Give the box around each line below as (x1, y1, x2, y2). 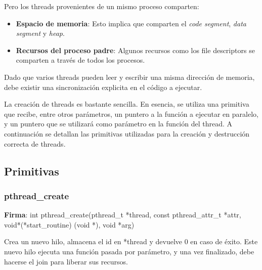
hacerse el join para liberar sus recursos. (4, 256, 128, 266)
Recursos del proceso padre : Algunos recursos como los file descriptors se (16, 44, 255, 55)
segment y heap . (16, 28, 65, 38)
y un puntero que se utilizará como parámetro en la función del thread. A (4, 118, 233, 129)
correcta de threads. (4, 138, 66, 149)
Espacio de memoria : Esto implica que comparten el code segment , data (16, 18, 246, 28)
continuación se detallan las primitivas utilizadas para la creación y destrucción (4, 128, 250, 139)
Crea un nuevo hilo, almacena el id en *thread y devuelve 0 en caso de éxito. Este (4, 236, 258, 247)
